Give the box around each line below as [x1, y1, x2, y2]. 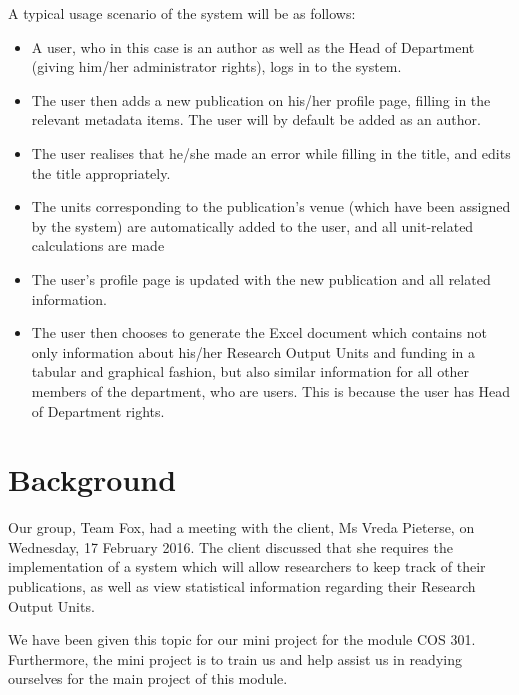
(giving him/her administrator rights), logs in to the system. [31, 56, 402, 77]
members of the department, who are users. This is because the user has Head [31, 380, 511, 401]
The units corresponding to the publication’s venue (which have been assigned [31, 196, 511, 217]
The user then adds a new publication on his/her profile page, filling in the [31, 89, 491, 110]
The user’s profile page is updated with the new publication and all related [31, 268, 491, 289]
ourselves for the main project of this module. [8, 668, 288, 689]
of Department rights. [31, 400, 165, 421]
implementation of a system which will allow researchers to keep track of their [8, 556, 486, 577]
